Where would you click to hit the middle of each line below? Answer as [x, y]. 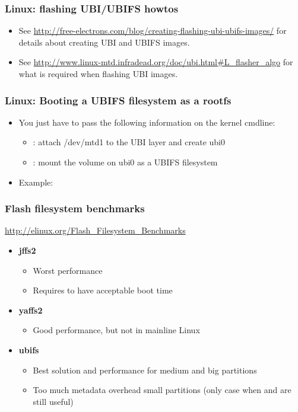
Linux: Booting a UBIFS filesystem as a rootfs [118, 100]
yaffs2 [31, 310]
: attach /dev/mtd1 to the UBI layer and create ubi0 [129, 142]
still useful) [53, 401]
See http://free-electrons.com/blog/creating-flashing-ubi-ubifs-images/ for [153, 31]
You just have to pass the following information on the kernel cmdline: [147, 122]
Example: [36, 182]
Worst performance [68, 270]
